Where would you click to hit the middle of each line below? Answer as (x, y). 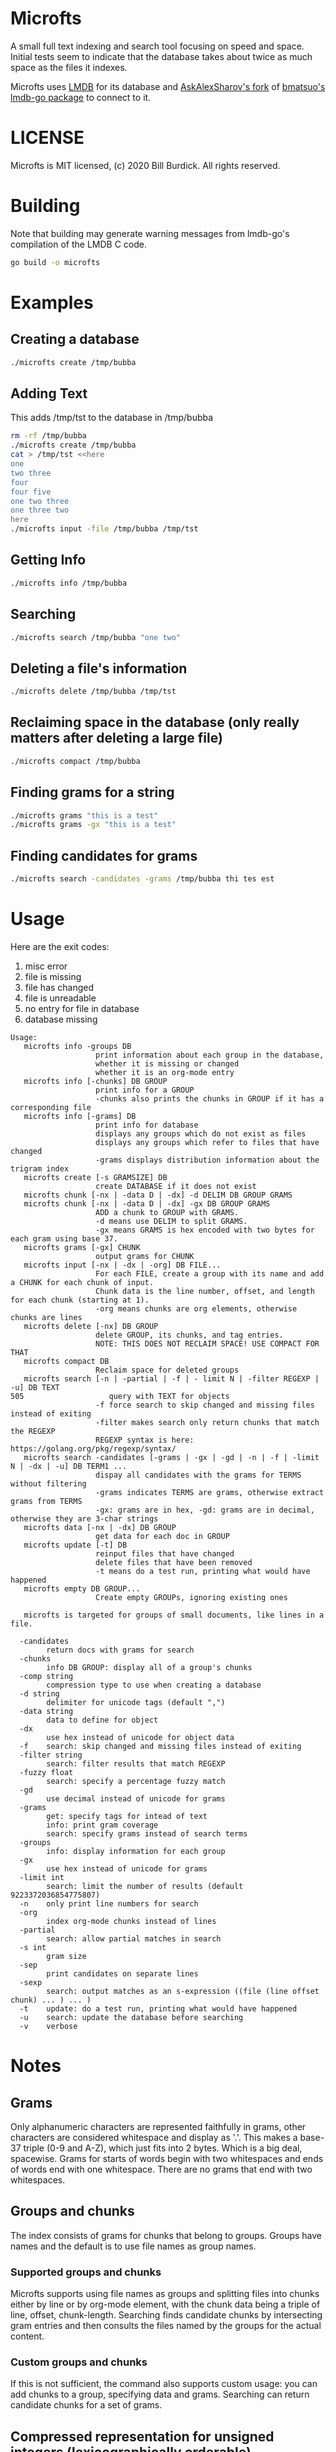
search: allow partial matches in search (134, 1938)
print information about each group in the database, (210, 1055)
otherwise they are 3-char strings (84, 1518)
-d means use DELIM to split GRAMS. (171, 1221)
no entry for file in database (82, 1008)
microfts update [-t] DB (75, 1545)
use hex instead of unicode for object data (140, 1737)
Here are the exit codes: (60, 946)
